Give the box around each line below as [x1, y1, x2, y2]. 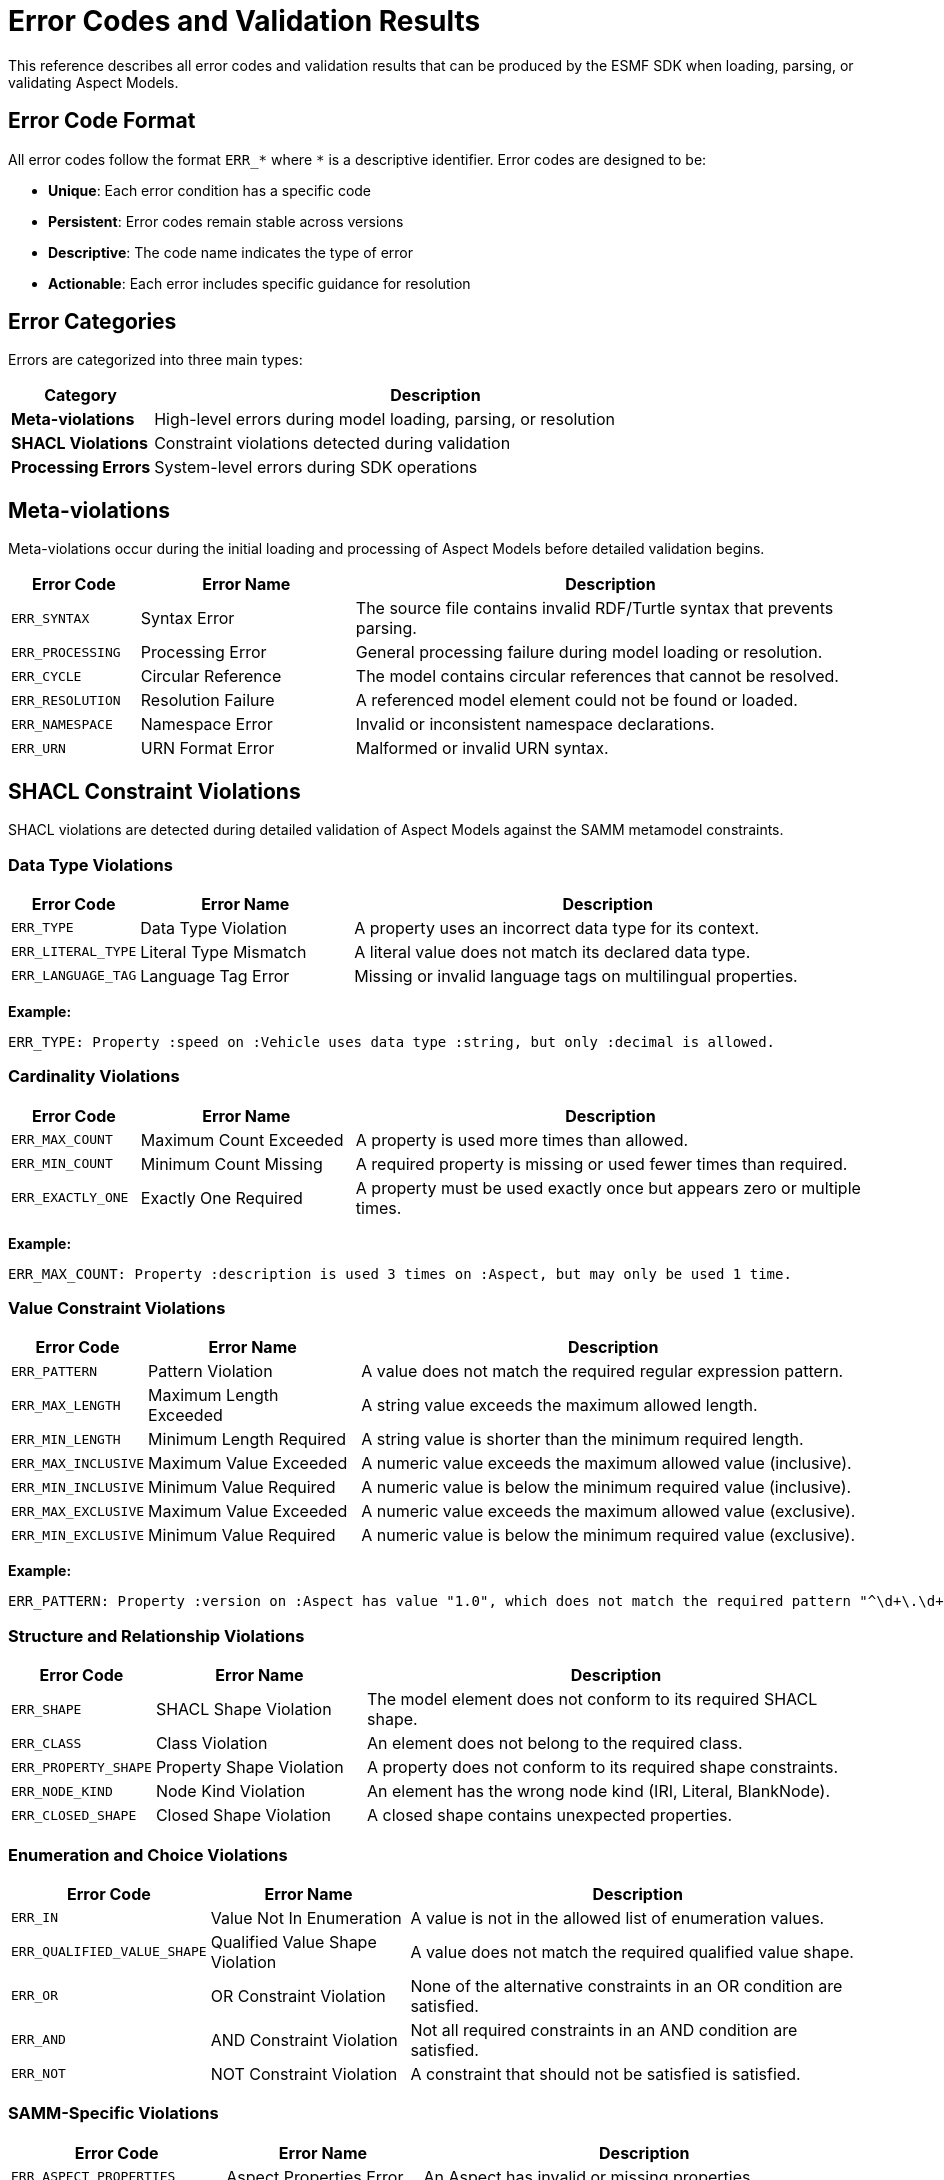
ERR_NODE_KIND [11, 1783, 113, 1799]
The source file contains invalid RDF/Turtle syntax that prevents [355, 598, 834, 619]
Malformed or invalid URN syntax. [355, 738, 609, 759]
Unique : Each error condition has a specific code [48, 181, 372, 199]
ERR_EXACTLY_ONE [11, 1190, 129, 1206]
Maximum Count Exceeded [140, 1129, 344, 1150]
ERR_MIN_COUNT [11, 1156, 113, 1172]
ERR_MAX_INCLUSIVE [11, 1455, 145, 1471]
